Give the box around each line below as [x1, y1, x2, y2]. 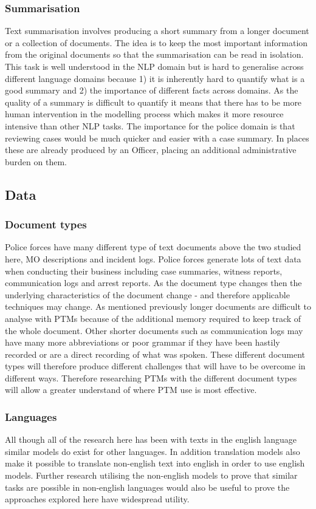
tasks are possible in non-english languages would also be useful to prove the [5, 480, 290, 493]
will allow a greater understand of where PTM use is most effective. [5, 383, 257, 396]
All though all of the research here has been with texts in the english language [5, 433, 297, 446]
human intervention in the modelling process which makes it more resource [5, 108, 284, 120]
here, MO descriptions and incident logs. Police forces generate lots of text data [5, 252, 301, 265]
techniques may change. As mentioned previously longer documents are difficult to [5, 300, 312, 313]
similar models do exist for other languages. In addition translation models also [5, 445, 300, 457]
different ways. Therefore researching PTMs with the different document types [5, 371, 297, 384]
